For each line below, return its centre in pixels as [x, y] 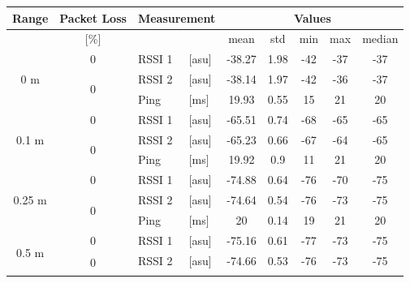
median [380, 39]
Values [312, 17]
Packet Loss [93, 17]
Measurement [177, 17]
